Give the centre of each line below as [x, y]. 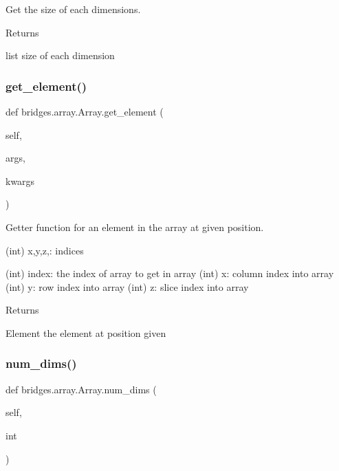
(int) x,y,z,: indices [45, 250]
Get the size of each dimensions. [73, 9]
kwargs [20, 180]
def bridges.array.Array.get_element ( [85, 111]
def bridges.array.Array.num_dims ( [81, 389]
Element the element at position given [86, 332]
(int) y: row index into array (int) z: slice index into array [127, 286]
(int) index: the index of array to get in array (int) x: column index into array [170, 273]
